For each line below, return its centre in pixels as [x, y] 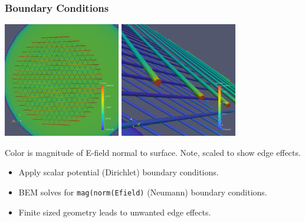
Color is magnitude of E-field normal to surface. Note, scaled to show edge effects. [153, 152]
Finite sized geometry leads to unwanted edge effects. [115, 212]
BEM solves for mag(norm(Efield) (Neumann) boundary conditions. [143, 192]
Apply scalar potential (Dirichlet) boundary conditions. [119, 172]
